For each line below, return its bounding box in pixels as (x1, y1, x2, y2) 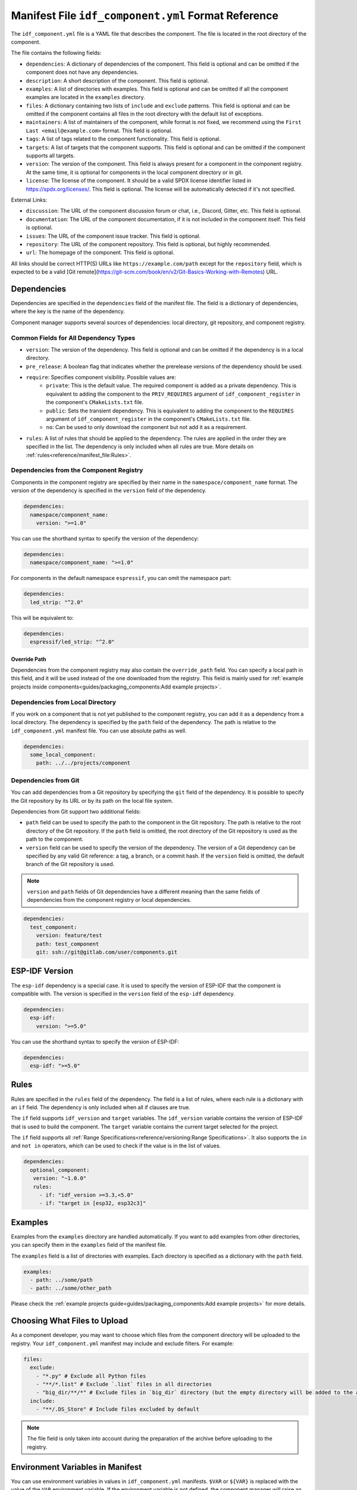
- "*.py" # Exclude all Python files (36, 1373, 146, 1379)
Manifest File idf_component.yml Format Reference (11, 9, 279, 22)
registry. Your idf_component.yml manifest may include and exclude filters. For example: (11, 1340, 234, 1347)
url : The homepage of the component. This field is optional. (26, 249, 175, 256)
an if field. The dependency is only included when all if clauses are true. (11, 1103, 190, 1111)
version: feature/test (36, 932, 102, 939)
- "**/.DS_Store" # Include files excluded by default (36, 1406, 199, 1413)
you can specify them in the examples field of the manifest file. (11, 1241, 167, 1249)
